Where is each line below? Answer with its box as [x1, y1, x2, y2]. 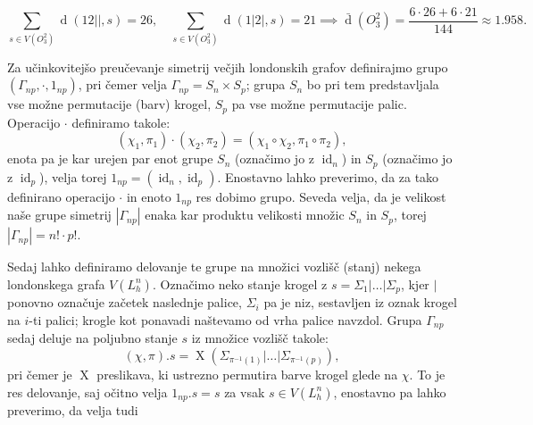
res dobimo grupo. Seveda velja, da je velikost [196, 187, 446, 205]
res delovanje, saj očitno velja [7, 382, 168, 401]
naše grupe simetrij [7, 205, 112, 224]
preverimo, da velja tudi [7, 401, 138, 420]
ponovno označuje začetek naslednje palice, [7, 293, 242, 312]
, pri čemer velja [78, 75, 167, 94]
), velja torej [39, 167, 107, 186]
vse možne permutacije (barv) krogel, [7, 95, 212, 113]
